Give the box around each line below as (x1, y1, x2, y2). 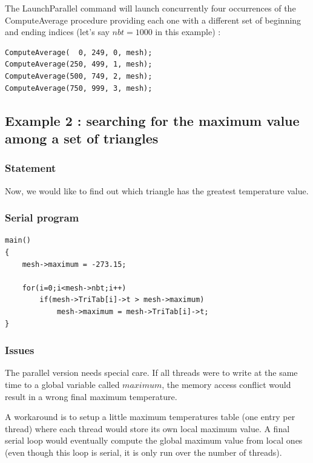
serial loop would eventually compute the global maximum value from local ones (5, 434, 303, 447)
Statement (5, 160, 56, 176)
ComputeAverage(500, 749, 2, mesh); (5, 71, 153, 80)
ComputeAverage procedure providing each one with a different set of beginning (5, 13, 301, 26)
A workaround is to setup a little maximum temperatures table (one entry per (5, 410, 295, 423)
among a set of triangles (5, 128, 159, 147)
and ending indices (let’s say (5, 25, 110, 38)
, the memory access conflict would (162, 378, 291, 390)
